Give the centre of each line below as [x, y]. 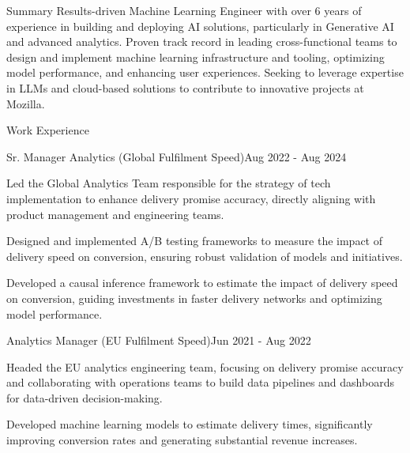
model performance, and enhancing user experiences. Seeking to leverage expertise [205, 72]
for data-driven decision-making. [85, 397]
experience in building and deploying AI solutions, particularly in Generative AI [200, 26]
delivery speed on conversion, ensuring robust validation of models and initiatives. [205, 256]
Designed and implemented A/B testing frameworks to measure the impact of [194, 241]
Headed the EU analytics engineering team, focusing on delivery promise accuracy [205, 366]
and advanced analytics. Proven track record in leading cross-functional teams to [202, 42]
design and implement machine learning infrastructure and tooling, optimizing [196, 57]
